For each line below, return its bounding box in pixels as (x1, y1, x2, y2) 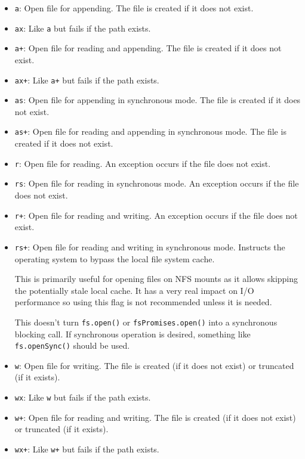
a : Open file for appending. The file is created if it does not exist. (14, 2, 254, 14)
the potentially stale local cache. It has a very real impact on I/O (14, 284, 254, 296)
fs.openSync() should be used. (14, 339, 130, 352)
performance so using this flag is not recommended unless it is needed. (14, 296, 272, 308)
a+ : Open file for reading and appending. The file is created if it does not (14, 42, 282, 54)
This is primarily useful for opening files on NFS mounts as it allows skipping (14, 272, 298, 285)
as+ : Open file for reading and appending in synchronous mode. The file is (14, 125, 286, 138)
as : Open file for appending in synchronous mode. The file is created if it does (14, 94, 301, 106)
